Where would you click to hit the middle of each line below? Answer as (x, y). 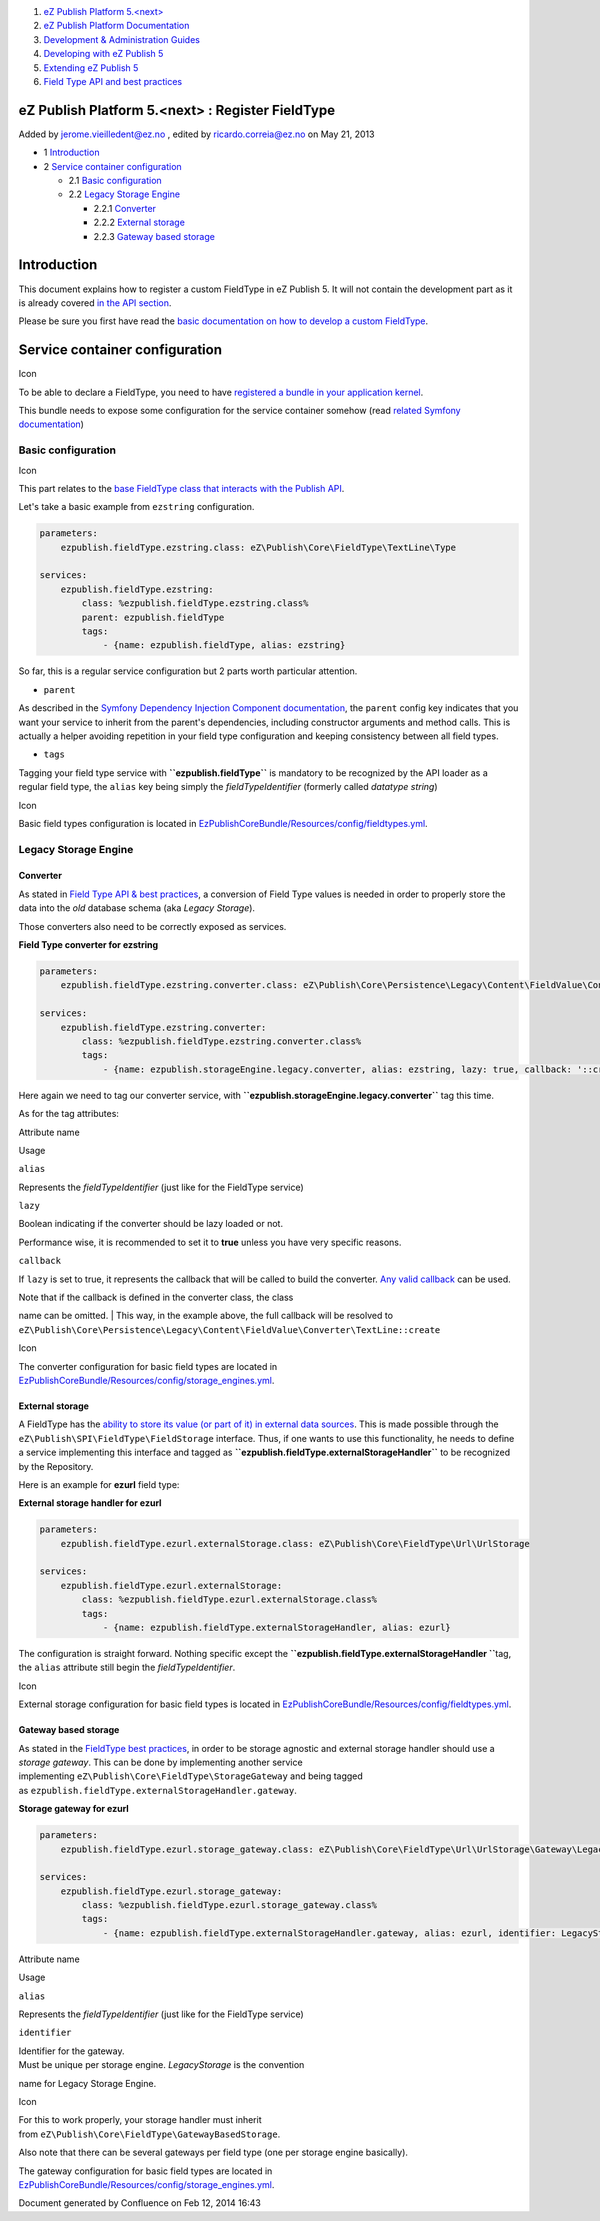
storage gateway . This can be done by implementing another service (161, 1762)
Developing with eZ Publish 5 (103, 54)
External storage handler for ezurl (90, 1503)
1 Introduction (71, 152)
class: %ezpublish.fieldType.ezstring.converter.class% (221, 1041)
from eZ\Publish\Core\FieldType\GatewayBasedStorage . (149, 2134)
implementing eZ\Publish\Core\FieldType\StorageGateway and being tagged (191, 1776)
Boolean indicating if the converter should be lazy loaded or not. (151, 1224)
